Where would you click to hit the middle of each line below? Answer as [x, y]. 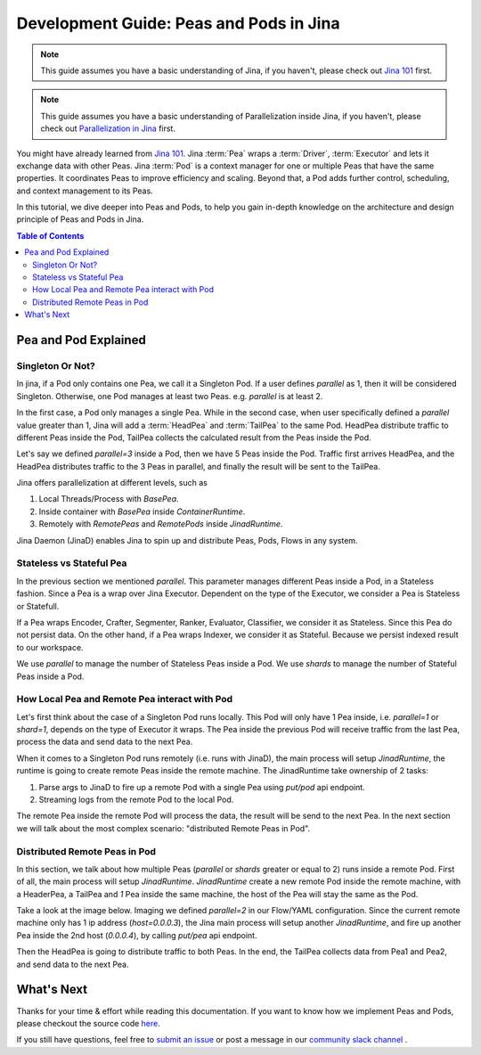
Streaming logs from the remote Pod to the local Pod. [136, 799]
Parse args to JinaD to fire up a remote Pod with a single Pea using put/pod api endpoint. [202, 787]
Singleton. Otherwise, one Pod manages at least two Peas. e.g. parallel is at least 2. [170, 396]
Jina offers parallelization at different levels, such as [112, 483]
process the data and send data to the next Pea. [105, 742]
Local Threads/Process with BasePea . [109, 499]
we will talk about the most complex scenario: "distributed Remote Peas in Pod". [163, 828]
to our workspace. [50, 647]
